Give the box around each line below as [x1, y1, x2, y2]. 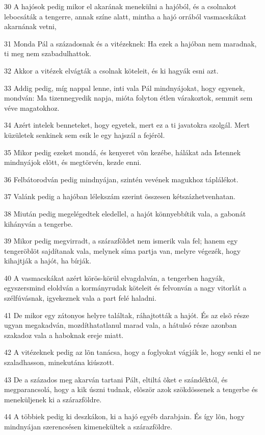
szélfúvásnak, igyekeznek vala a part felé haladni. [4, 293, 156, 303]
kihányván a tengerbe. [4, 218, 73, 229]
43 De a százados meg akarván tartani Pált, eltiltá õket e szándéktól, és [4, 374, 228, 384]
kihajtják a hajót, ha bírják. [4, 255, 91, 266]
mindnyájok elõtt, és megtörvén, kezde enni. [4, 157, 142, 167]
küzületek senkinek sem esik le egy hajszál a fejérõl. [4, 129, 165, 140]
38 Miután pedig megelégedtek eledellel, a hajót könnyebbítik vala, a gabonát [4, 208, 246, 219]
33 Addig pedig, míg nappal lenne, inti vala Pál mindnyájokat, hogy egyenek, [4, 82, 245, 93]
